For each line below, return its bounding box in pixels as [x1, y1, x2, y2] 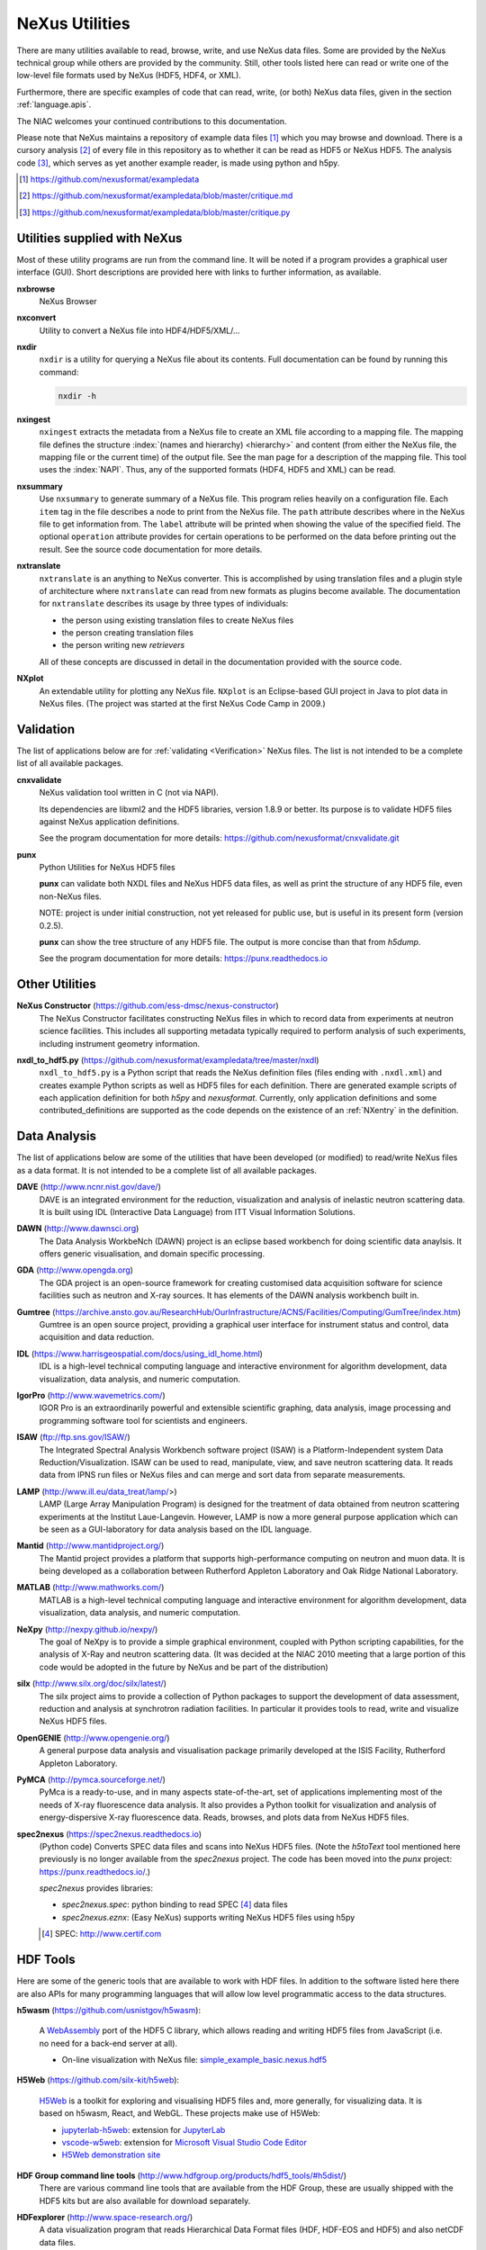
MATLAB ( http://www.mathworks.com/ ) [16, 1582, 165, 1593]
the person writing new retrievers [61, 640, 185, 651]
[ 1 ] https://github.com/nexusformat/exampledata [19, 174, 200, 184]
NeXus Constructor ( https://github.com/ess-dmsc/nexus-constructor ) [16, 1000, 279, 1012]
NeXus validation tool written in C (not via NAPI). [39, 787, 220, 798]
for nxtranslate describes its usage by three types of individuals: [39, 598, 289, 609]
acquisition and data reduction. [39, 1332, 155, 1343]
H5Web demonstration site [61, 2149, 161, 2160]
